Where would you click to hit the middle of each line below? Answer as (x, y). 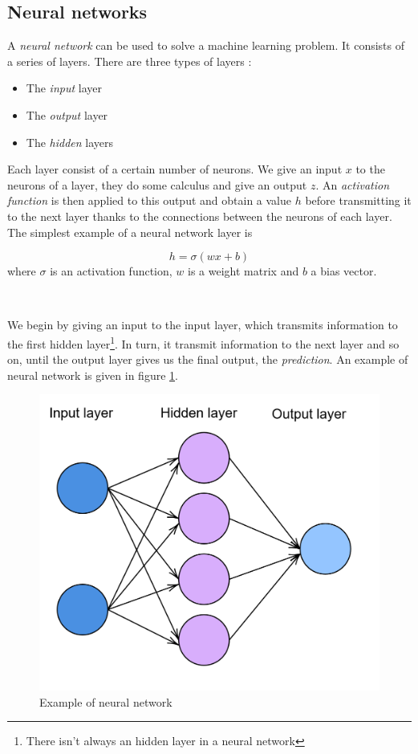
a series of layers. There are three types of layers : (130, 61)
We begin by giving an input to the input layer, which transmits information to (203, 325)
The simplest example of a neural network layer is (130, 232)
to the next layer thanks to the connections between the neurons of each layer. (200, 216)
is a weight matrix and (243, 271)
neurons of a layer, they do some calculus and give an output (157, 184)
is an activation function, (111, 271)
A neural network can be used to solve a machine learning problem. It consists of (206, 45)
